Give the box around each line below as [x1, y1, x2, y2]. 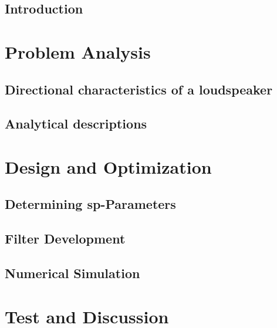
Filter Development [5, 229, 126, 248]
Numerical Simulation [5, 264, 140, 282]
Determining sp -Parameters [5, 195, 176, 213]
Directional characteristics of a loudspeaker [5, 80, 273, 98]
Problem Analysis [5, 39, 151, 63]
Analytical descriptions [5, 114, 147, 133]
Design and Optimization [5, 154, 212, 178]
